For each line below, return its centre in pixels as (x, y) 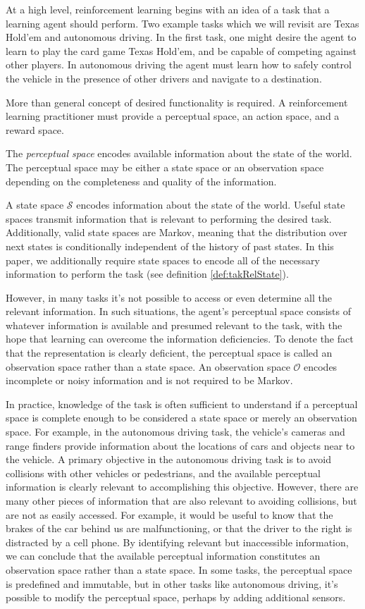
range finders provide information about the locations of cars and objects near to (180, 445)
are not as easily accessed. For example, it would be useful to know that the (169, 514)
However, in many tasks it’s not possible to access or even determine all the (169, 297)
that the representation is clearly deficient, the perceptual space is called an (169, 353)
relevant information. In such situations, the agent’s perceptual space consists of (178, 311)
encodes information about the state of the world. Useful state (211, 205)
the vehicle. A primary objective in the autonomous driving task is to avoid (168, 459)
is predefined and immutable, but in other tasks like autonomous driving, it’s (172, 583)
